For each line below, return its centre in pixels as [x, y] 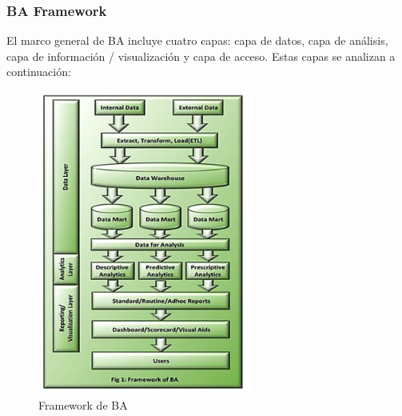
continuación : [39, 72]
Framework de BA [83, 404]
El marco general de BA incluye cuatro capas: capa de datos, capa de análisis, [197, 40]
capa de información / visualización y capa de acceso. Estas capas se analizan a [201, 56]
